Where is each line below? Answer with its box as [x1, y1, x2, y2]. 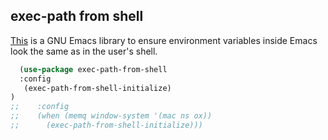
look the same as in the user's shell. [10, 45, 158, 57]
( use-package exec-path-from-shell [19, 64, 168, 74]
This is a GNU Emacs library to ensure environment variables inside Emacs [10, 34, 318, 46]
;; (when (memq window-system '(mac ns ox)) [10, 111, 213, 121]
